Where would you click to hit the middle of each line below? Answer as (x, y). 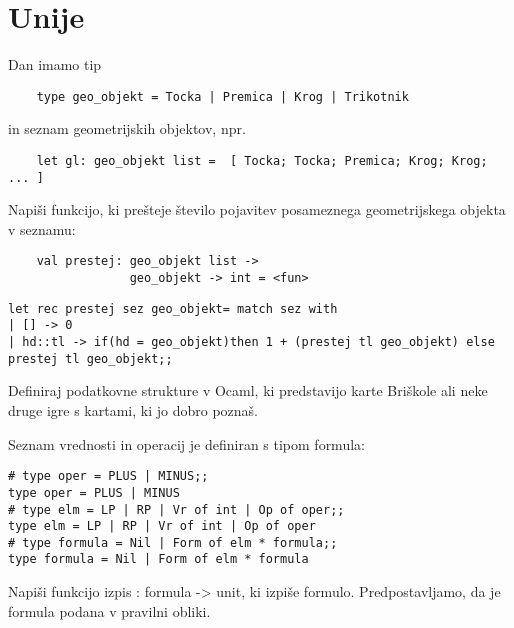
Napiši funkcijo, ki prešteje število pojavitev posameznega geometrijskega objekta (257, 209)
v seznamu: (42, 228)
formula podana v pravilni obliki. (109, 610)
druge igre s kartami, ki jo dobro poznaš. (133, 410)
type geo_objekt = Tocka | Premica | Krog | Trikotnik (222, 96)
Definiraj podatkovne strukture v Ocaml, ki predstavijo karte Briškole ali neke (248, 390)
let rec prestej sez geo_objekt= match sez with (173, 308)
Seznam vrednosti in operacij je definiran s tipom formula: (186, 443)
